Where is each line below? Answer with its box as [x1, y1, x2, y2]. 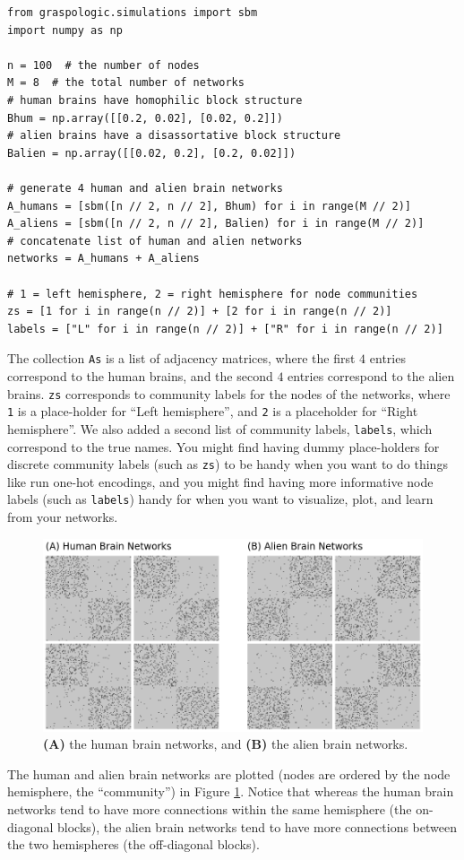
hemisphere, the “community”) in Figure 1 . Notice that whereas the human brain [7, 782, 454, 801]
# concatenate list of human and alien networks [7, 234, 303, 248]
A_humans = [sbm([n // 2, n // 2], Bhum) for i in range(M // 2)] [7, 199, 412, 213]
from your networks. [7, 508, 118, 526]
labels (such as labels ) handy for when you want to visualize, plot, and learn [7, 490, 434, 508]
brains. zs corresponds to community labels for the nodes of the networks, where [7, 384, 451, 403]
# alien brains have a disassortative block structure [7, 129, 341, 143]
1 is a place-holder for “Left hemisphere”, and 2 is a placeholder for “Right [7, 402, 418, 421]
